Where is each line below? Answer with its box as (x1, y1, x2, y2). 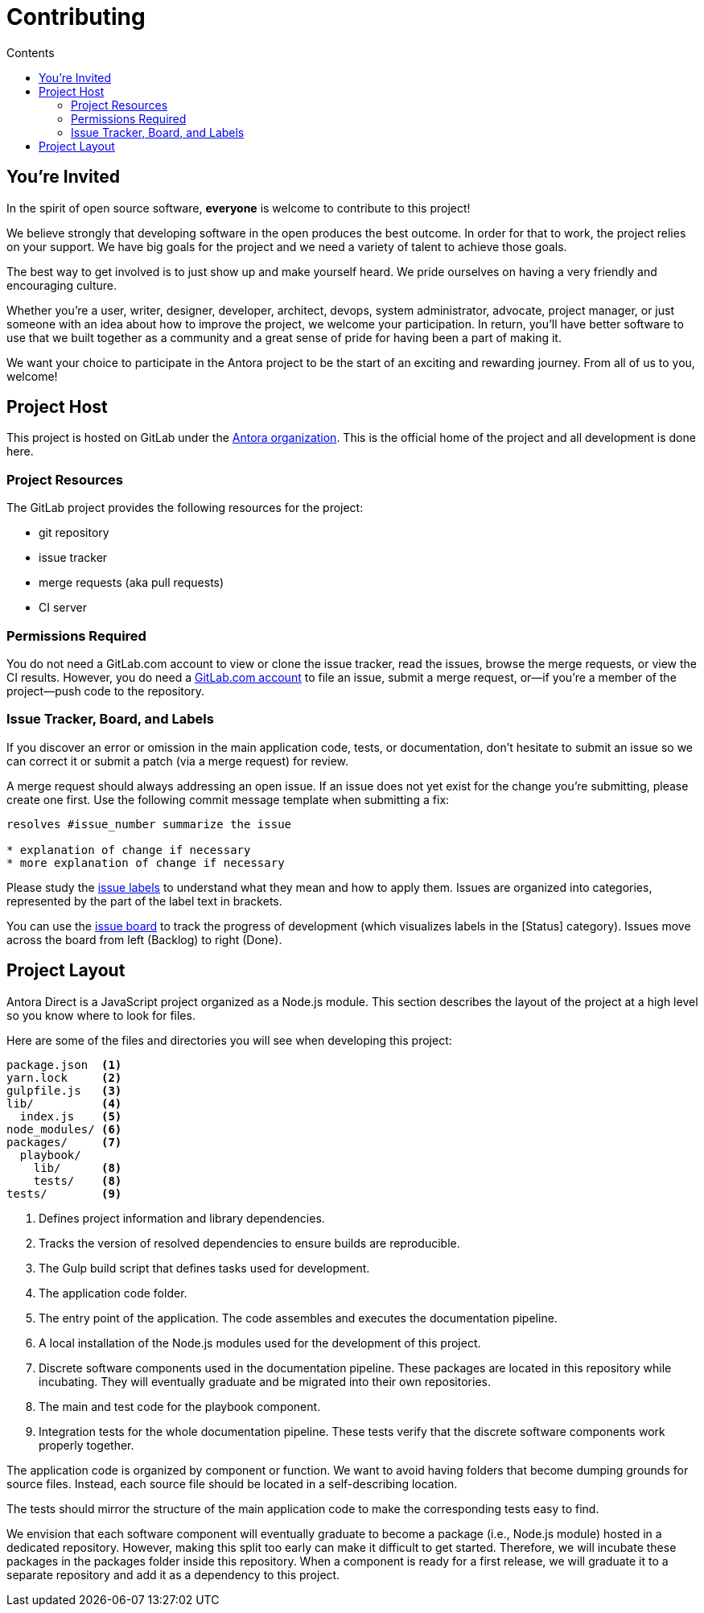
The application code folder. (39, 1285, 187, 1300)
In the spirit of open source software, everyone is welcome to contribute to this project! (6, 200, 471, 215)
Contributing (6, 3, 146, 31)
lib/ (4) (6, 1096, 122, 1110)
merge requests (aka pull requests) (39, 575, 224, 590)
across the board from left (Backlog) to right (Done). (6, 932, 282, 947)
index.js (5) (19, 1109, 122, 1123)
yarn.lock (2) (6, 1071, 122, 1084)
